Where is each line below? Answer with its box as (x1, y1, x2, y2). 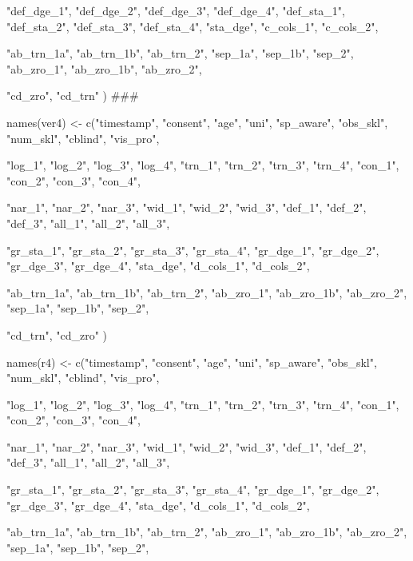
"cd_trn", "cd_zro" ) (6, 326, 108, 343)
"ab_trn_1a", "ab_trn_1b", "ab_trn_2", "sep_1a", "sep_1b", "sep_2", (6, 45, 354, 62)
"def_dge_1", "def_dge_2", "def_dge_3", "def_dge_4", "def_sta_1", (6, 2, 345, 18)
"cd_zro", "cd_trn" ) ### (6, 87, 139, 104)
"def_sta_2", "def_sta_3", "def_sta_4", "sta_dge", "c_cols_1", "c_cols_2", (6, 18, 379, 34)
